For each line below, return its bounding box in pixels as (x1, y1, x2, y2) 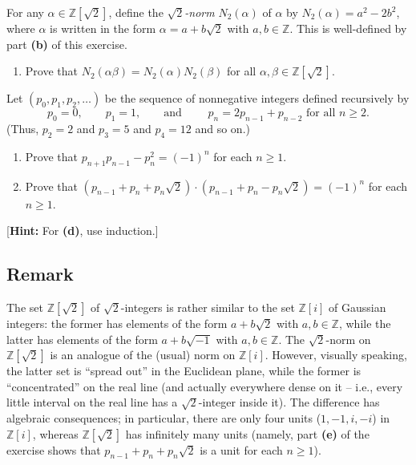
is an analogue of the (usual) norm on (50, 346, 236, 363)
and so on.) (195, 119, 250, 136)
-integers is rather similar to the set (120, 298, 295, 315)
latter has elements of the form (6, 330, 158, 347)
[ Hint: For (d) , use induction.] (6, 222, 159, 239)
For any (6, 4, 44, 20)
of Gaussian (329, 298, 386, 315)
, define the (108, 4, 164, 20)
